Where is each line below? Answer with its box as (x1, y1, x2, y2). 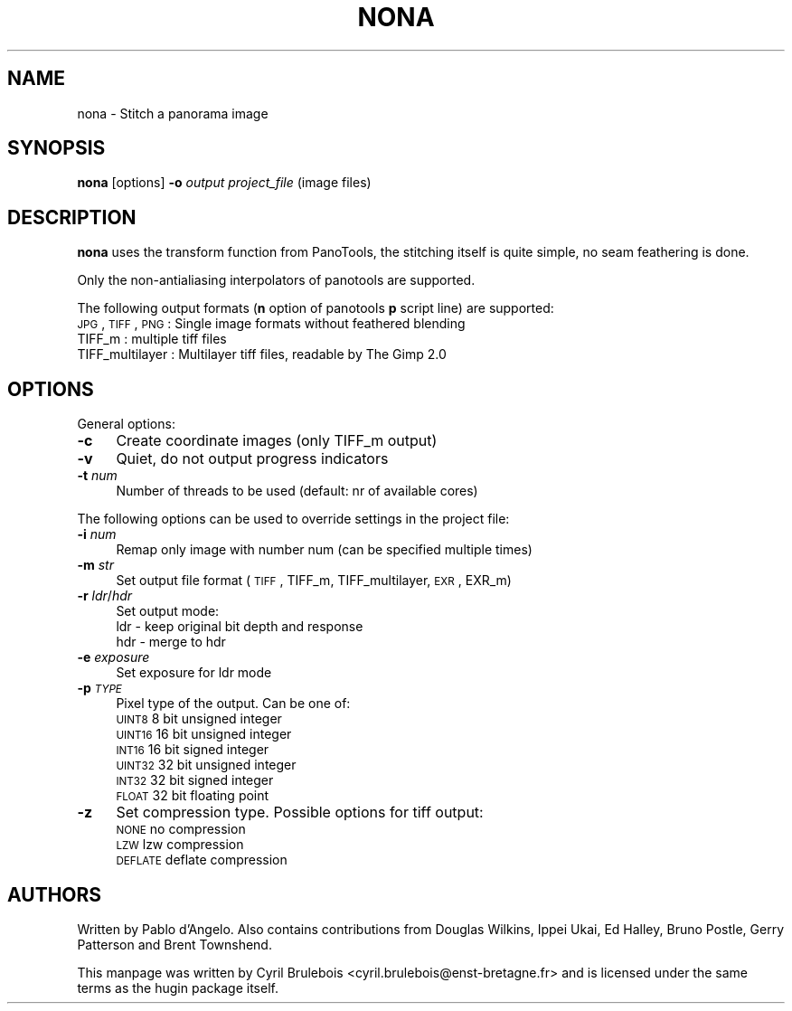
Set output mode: (116, 603, 220, 619)
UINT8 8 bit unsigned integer (116, 711, 282, 727)
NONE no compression (116, 821, 246, 837)
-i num (77, 526, 117, 543)
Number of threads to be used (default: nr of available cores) (116, 483, 478, 499)
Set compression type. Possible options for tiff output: (116, 803, 484, 822)
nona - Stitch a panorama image (77, 105, 269, 121)
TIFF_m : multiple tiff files (77, 331, 227, 347)
